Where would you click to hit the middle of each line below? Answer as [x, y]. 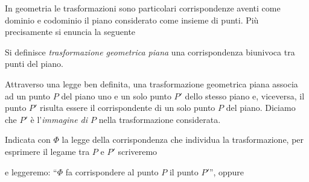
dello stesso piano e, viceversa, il [245, 96]
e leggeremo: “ [31, 171]
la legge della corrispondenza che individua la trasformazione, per [183, 140]
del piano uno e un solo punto [116, 96]
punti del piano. [34, 64]
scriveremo [138, 151]
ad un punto [28, 96]
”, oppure [226, 171]
